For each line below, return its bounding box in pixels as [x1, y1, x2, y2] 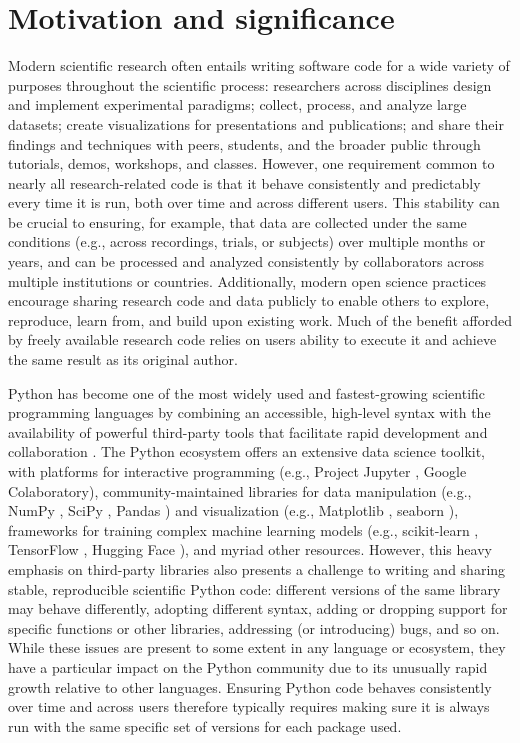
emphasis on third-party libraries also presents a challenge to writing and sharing [8, 558, 506, 579]
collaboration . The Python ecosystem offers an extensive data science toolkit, [8, 441, 486, 462]
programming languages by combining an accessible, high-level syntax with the [8, 402, 491, 423]
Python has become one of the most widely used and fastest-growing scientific [8, 382, 486, 403]
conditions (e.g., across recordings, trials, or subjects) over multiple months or [8, 231, 486, 252]
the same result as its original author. [8, 349, 238, 370]
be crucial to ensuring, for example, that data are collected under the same [8, 211, 467, 232]
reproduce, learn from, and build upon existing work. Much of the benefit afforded [8, 309, 512, 330]
